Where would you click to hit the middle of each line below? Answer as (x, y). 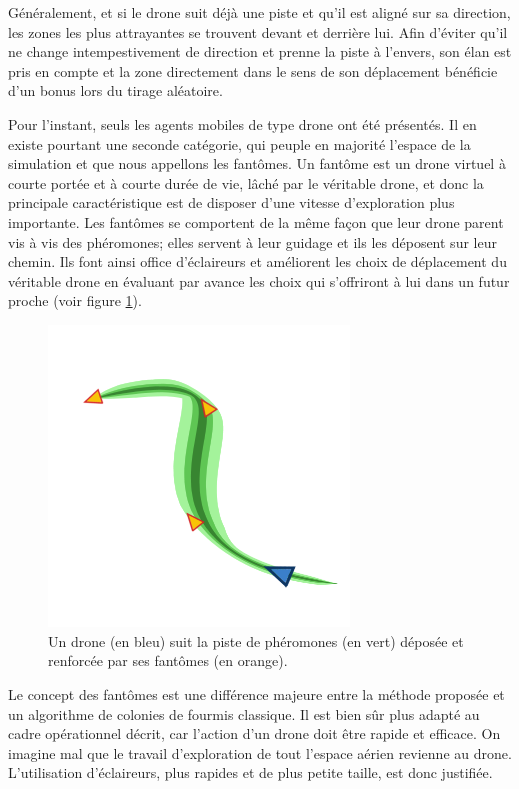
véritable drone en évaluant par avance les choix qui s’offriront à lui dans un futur (259, 280)
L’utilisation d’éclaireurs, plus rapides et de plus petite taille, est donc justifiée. (250, 772)
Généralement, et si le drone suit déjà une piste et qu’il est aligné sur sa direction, (259, 12)
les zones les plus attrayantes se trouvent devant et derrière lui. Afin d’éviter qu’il (258, 31)
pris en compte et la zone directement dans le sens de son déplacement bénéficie (253, 70)
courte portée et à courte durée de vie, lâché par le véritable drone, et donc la (246, 182)
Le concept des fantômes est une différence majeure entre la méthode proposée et (256, 694)
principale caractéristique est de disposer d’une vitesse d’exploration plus (231, 202)
